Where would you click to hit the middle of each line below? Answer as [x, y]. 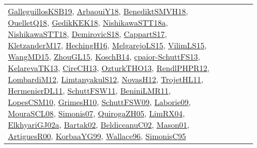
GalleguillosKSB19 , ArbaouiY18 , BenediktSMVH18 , [98, 11]
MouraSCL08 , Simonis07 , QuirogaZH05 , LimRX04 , [96, 113]
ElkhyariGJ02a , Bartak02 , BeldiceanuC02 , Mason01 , [99, 125]
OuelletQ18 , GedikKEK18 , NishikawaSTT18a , [88, 22]
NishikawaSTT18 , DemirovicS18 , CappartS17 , [87, 34]
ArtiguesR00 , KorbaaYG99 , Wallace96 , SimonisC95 [97, 136]
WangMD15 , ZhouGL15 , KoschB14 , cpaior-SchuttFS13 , [104, 56]
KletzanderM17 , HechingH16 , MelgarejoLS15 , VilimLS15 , [107, 45]
